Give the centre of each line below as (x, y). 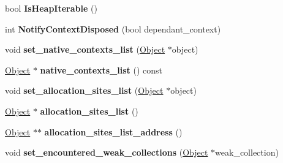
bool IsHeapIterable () (51, 8)
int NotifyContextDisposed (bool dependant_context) (113, 28)
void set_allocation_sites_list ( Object (84, 90)
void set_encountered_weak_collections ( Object (107, 152)
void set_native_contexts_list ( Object (85, 49)
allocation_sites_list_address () (113, 131)
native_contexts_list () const (101, 70)
